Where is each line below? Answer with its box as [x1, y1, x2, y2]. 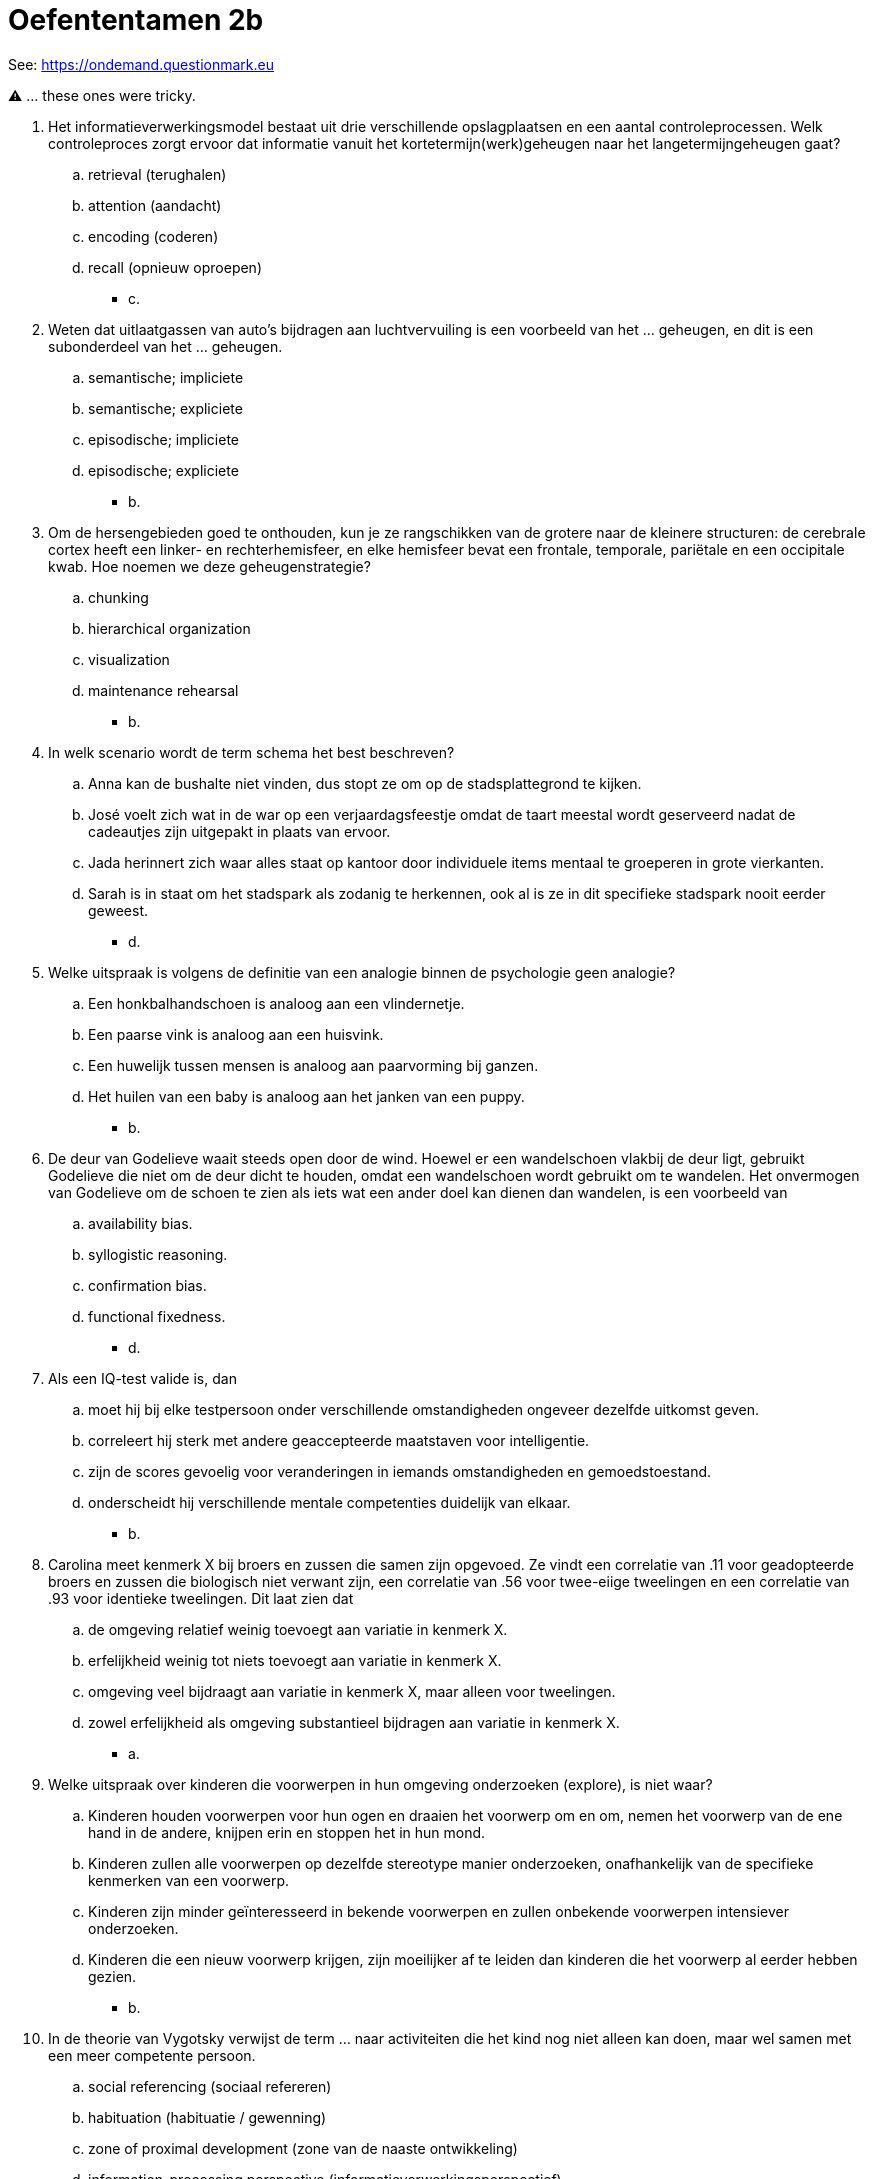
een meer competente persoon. [48, 2046, 256, 2064]
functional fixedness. [88, 1307, 226, 1325]
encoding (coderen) [88, 227, 219, 245]
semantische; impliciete [88, 368, 244, 386]
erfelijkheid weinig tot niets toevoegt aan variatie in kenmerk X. [88, 1651, 502, 1669]
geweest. [88, 901, 149, 919]
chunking [88, 588, 149, 606]
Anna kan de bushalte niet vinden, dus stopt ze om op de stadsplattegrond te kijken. [88, 774, 642, 792]
